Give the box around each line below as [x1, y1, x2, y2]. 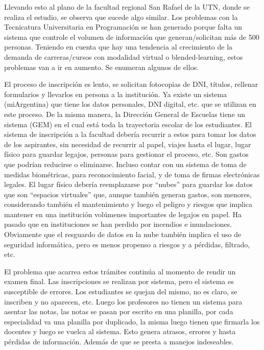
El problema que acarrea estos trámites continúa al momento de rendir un [4, 266, 236, 276]
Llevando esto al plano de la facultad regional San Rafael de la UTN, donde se [4, 2, 250, 12]
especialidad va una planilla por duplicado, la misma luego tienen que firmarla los [4, 316, 260, 326]
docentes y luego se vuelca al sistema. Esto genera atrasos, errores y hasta [4, 326, 236, 337]
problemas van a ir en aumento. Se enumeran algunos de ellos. [4, 61, 199, 72]
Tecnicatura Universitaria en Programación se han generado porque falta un [4, 21, 243, 32]
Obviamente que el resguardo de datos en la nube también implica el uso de [4, 229, 242, 240]
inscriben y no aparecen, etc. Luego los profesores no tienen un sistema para [4, 296, 243, 307]
